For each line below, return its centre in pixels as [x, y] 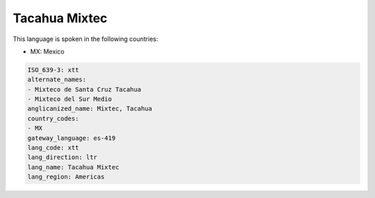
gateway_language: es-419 [72, 138]
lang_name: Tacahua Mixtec [73, 167]
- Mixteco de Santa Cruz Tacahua [84, 89]
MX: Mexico [48, 51]
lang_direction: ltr [62, 157]
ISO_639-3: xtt [53, 70]
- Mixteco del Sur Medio [70, 99]
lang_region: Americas [66, 177]
